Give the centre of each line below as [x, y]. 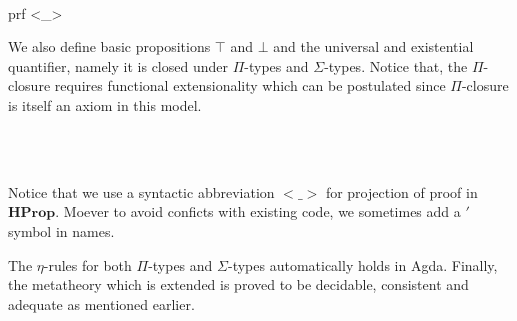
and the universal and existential [373, 46]
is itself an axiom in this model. [105, 104]
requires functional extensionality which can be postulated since [250, 85]
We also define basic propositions [109, 46]
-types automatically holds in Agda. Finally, [362, 264]
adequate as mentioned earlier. [101, 303]
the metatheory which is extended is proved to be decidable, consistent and [238, 284]
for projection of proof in [401, 191]
